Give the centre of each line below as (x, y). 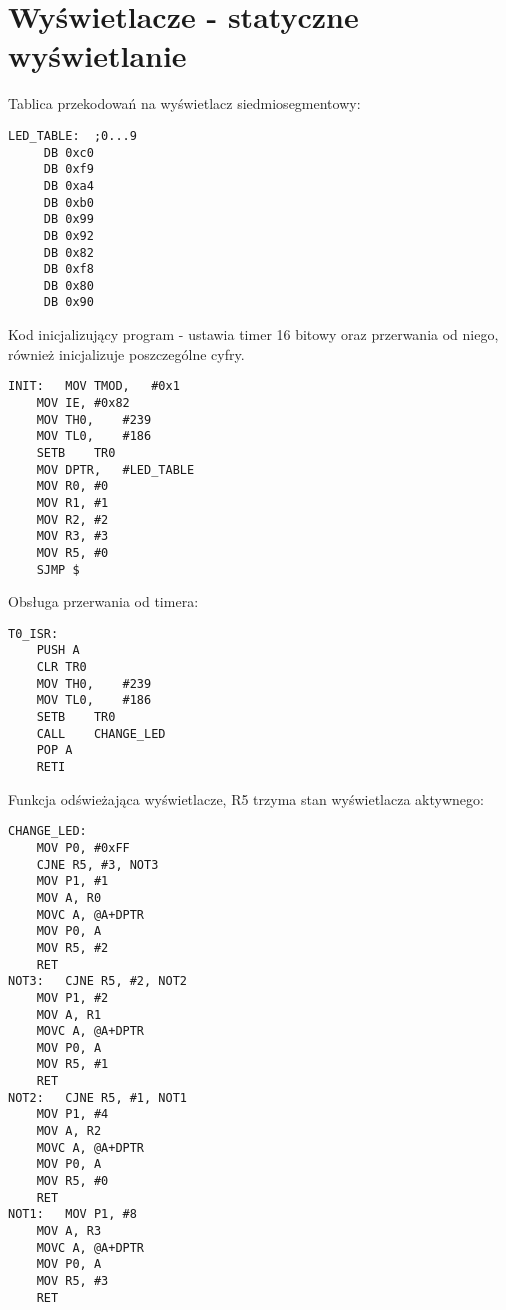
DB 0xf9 (68, 169)
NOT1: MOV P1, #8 (72, 1214)
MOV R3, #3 (72, 536)
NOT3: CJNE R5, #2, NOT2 (97, 981)
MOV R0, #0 (72, 486)
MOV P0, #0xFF (83, 847)
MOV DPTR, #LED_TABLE (115, 469)
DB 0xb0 (68, 202)
